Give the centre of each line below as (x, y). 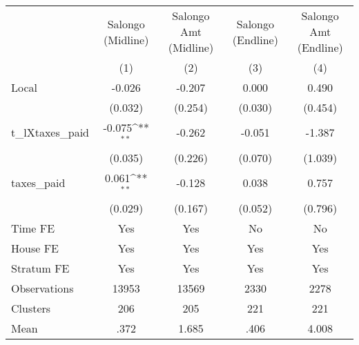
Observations (42, 288)
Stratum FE (40, 268)
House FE (35, 248)
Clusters (31, 308)
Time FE (33, 228)
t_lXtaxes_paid (50, 132)
